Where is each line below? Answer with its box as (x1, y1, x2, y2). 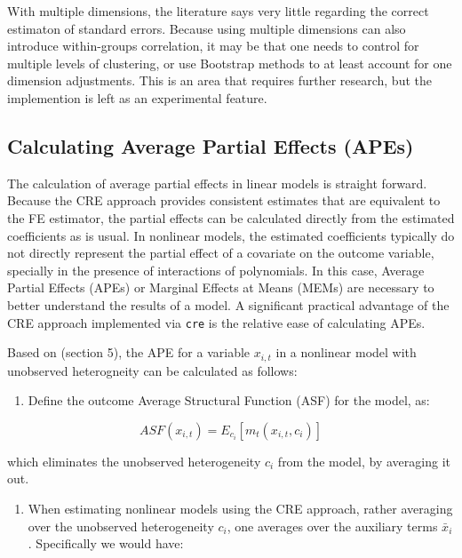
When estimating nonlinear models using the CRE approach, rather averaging (28, 499, 453, 517)
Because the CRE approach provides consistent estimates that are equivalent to (7, 191, 441, 210)
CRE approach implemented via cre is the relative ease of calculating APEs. (7, 313, 426, 331)
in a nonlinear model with (275, 343, 417, 362)
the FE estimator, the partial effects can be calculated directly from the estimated (7, 208, 455, 227)
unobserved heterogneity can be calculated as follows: (7, 361, 298, 379)
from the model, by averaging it (277, 451, 450, 470)
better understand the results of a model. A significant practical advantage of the (7, 295, 450, 314)
